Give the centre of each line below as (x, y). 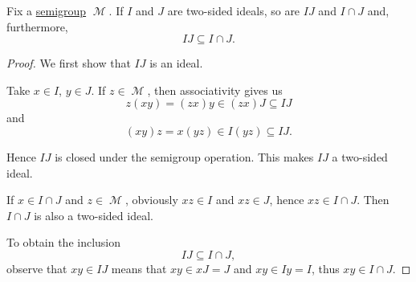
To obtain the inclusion (64, 242)
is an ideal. (176, 63)
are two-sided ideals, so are (234, 10)
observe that (37, 268)
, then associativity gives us (215, 90)
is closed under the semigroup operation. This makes (184, 156)
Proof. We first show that (69, 63)
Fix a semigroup (47, 10)
